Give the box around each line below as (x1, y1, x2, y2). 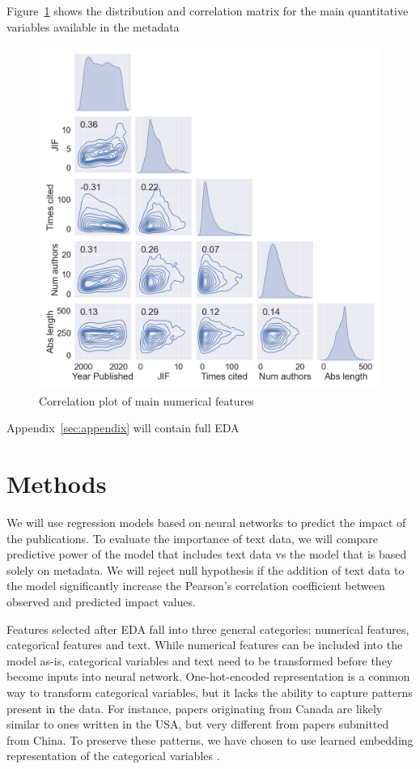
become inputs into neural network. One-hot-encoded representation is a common (6, 668, 410, 685)
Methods (6, 467, 107, 500)
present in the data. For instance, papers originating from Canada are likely (6, 699, 383, 716)
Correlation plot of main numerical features (39, 392, 254, 409)
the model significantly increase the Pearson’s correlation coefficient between (6, 577, 385, 594)
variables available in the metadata (6, 18, 180, 35)
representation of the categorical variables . (6, 747, 220, 764)
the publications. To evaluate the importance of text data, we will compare (6, 529, 379, 546)
